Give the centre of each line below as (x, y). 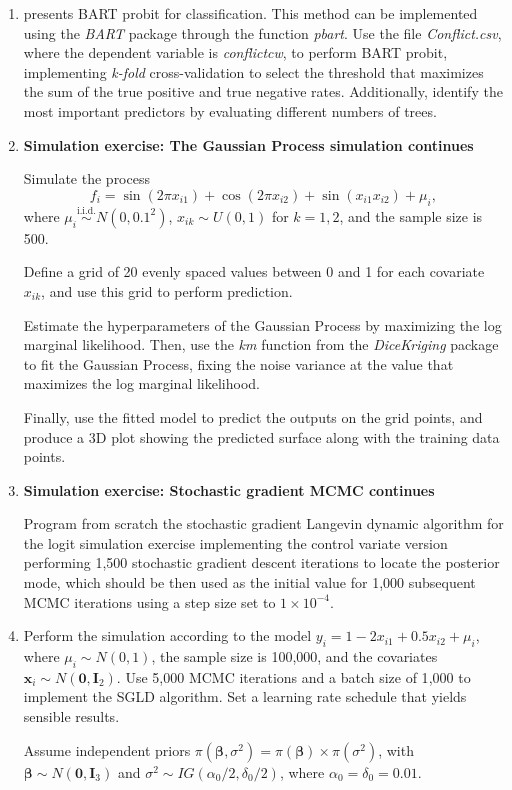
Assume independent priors (107, 749)
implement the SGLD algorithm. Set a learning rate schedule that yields (245, 696)
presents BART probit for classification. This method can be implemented (250, 13)
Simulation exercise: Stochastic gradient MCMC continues (229, 489)
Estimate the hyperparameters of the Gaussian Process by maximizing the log (262, 324)
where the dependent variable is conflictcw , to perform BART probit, (235, 52)
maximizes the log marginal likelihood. (141, 383)
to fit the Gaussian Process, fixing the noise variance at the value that (238, 363)
